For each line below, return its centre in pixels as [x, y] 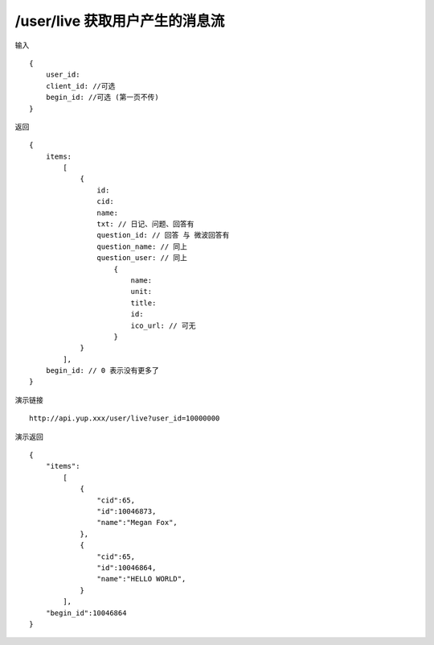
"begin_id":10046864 [86, 613]
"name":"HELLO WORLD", [141, 579]
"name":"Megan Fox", [137, 523]
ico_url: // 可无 [163, 325]
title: [143, 303]
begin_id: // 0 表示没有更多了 [102, 371]
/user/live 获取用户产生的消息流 [120, 21]
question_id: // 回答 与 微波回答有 [163, 235]
